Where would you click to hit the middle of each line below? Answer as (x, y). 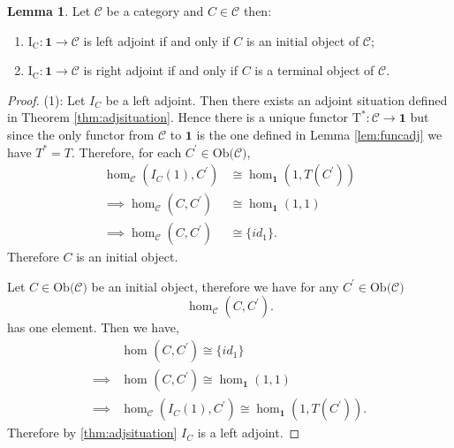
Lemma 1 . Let (49, 11)
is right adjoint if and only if (160, 70)
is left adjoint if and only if (156, 40)
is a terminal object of (314, 70)
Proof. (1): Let (46, 99)
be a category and (155, 11)
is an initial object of (303, 40)
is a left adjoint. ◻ (249, 433)
